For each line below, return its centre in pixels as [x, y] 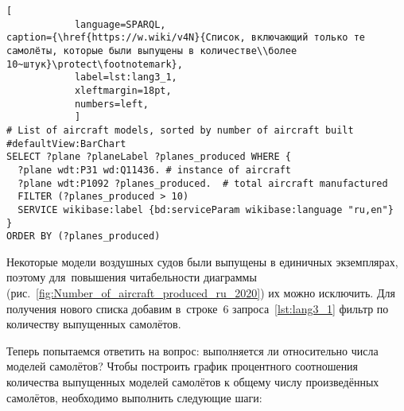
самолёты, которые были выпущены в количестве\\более [152, 50]
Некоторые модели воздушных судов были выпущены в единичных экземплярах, [202, 261]
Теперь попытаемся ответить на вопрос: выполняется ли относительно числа [192, 350]
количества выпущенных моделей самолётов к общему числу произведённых [193, 381]
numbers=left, [111, 104]
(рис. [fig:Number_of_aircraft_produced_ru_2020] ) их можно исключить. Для [201, 293]
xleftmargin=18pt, [123, 90]
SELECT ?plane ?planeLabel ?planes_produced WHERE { [149, 157]
